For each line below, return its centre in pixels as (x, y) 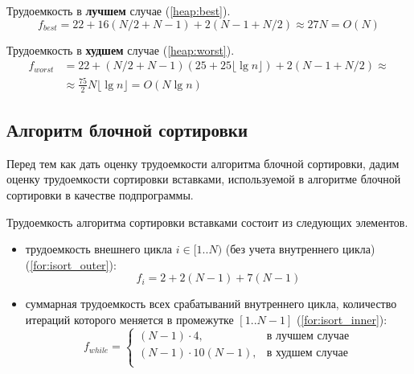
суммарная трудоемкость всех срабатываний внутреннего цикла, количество (211, 304)
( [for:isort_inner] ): (342, 319)
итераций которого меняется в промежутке (129, 319)
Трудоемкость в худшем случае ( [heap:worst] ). (121, 49)
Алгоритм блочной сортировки (127, 129)
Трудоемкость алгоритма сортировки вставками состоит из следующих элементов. (207, 222)
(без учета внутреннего (282, 249)
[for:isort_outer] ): (73, 264)
